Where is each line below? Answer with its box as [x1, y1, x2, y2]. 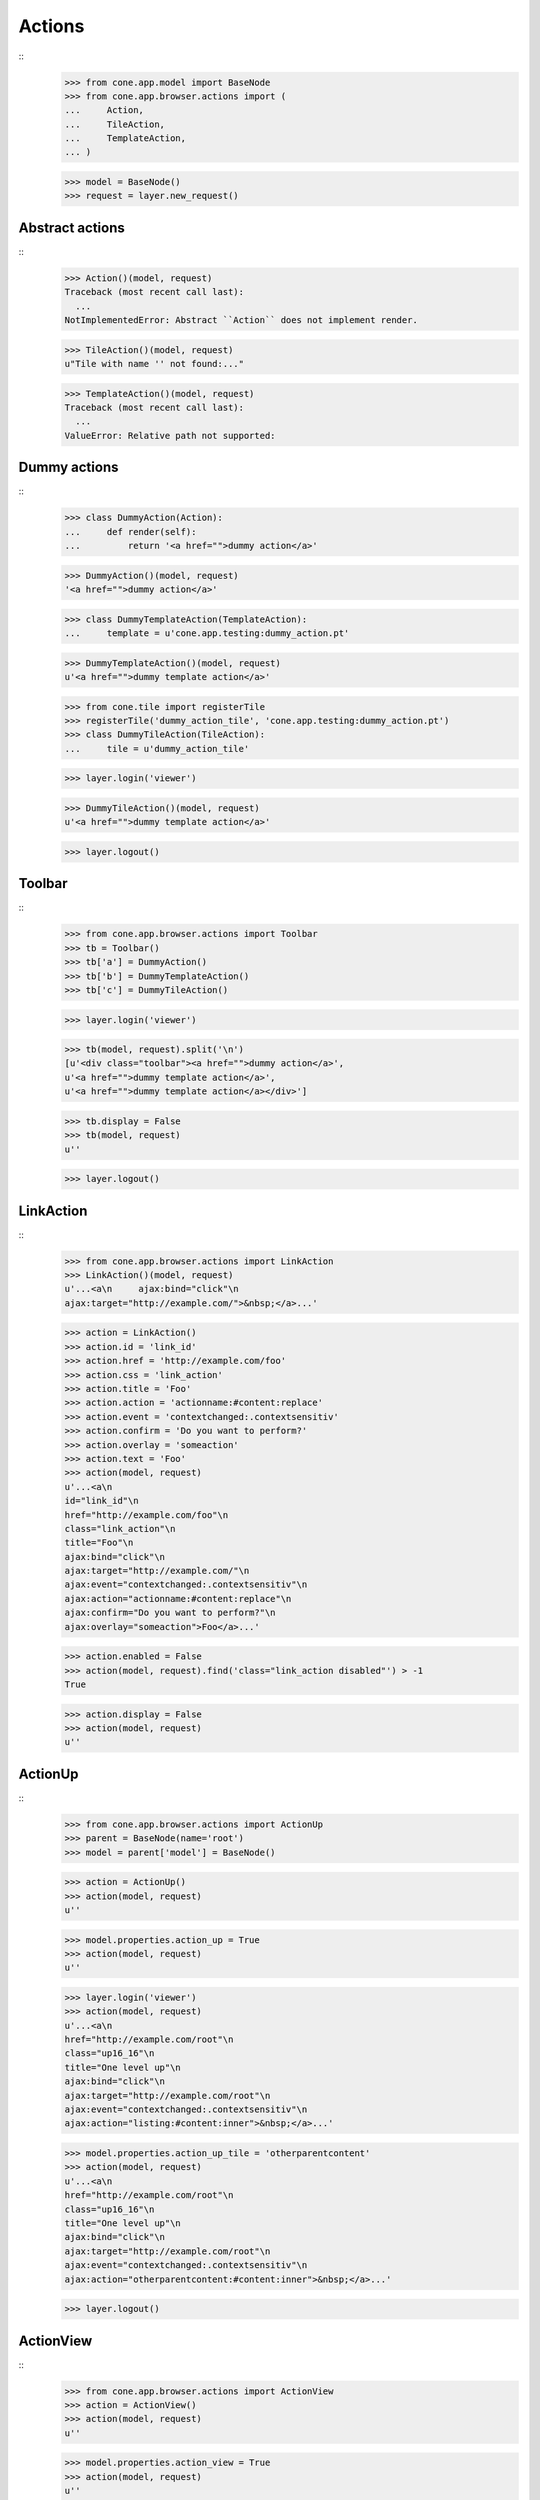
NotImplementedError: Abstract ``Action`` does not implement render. [64, 315, 419, 326]
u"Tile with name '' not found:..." [64, 358, 245, 370]
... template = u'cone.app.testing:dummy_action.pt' [64, 628, 350, 639]
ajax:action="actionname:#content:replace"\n [64, 1593, 292, 1604]
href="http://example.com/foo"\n [64, 1509, 229, 1520]
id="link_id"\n [64, 1495, 139, 1507]
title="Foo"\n [64, 1537, 134, 1549]
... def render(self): [64, 526, 197, 537]
